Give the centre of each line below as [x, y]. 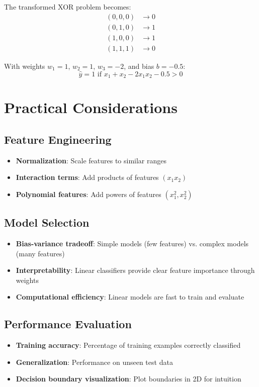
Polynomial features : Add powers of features [89, 194]
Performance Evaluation [68, 324]
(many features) [40, 253]
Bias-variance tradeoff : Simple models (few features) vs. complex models [132, 243]
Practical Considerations [91, 107]
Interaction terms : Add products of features [87, 177]
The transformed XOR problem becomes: [68, 7]
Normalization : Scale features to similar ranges [91, 160]
